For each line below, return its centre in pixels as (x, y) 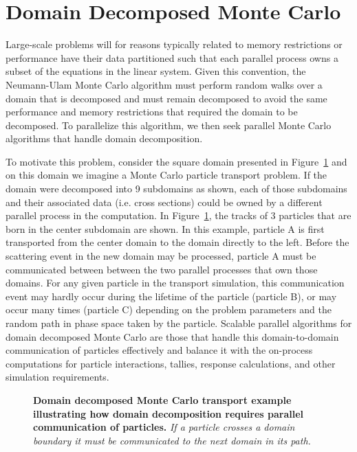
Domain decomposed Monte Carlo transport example (162, 399)
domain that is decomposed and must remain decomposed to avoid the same (166, 98)
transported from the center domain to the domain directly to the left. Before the (177, 242)
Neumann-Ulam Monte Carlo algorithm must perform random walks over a (164, 84)
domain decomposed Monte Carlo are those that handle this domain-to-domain (172, 336)
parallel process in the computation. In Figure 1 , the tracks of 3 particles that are (178, 215)
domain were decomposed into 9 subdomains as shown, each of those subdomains (176, 189)
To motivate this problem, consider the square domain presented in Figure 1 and (176, 161)
